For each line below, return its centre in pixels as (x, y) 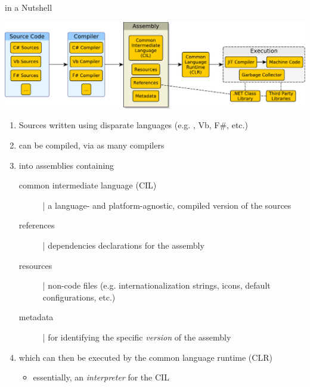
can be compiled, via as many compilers (92, 145)
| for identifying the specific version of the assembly (137, 337)
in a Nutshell (29, 7)
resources (35, 265)
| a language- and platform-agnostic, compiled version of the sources (167, 205)
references (37, 225)
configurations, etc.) (79, 297)
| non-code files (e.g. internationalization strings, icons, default (156, 285)
